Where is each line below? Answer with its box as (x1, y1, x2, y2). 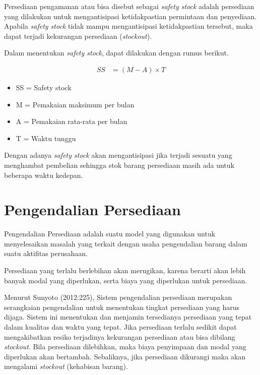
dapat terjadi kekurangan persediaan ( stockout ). (4, 30, 152, 41)
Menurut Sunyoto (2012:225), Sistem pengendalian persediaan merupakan (4, 292, 232, 302)
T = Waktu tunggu (16, 133, 76, 143)
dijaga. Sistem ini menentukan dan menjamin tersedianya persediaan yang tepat (4, 311, 252, 322)
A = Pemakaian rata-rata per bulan (16, 116, 127, 127)
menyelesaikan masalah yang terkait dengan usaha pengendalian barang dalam (4, 238, 247, 248)
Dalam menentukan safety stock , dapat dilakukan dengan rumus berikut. (4, 47, 229, 58)
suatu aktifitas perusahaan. (4, 248, 88, 259)
